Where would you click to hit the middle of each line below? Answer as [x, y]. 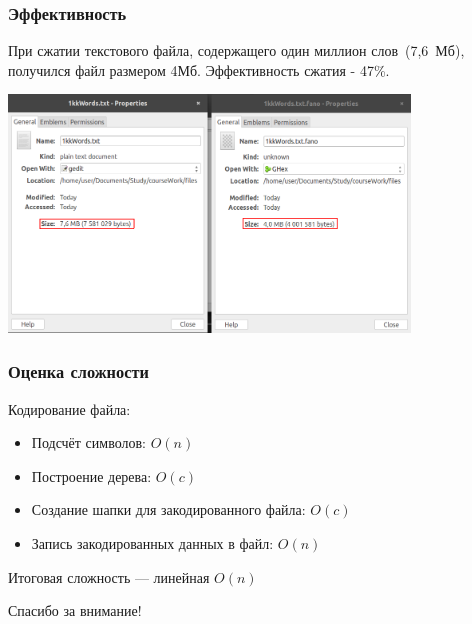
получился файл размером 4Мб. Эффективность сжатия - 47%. [199, 69]
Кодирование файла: [69, 408]
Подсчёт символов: [88, 442]
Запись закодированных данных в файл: [152, 542]
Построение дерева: [91, 475]
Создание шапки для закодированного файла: [168, 509]
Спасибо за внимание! [75, 610]
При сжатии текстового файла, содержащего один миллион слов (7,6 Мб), [236, 50]
